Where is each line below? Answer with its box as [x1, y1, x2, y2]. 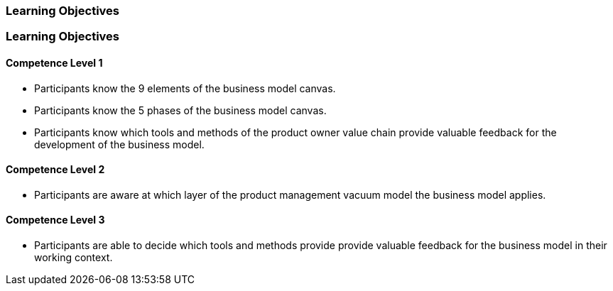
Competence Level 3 [6, 214, 105, 226]
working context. [34, 251, 113, 264]
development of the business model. [34, 138, 205, 150]
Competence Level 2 [6, 163, 105, 176]
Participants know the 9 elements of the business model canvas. [34, 82, 336, 94]
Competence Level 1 [6, 56, 103, 69]
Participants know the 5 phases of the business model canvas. [34, 104, 327, 116]
